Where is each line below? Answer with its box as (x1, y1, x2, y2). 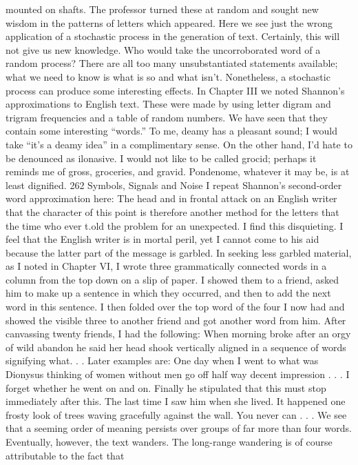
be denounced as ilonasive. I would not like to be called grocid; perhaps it (6, 150, 317, 165)
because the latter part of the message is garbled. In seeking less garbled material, (6, 245, 352, 259)
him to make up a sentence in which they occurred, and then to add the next (6, 286, 331, 300)
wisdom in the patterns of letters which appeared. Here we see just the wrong (6, 15, 333, 30)
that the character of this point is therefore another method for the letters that (6, 204, 339, 219)
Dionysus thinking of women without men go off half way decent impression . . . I (6, 367, 350, 382)
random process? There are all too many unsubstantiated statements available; (6, 56, 338, 70)
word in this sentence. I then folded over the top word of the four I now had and (6, 299, 345, 314)
